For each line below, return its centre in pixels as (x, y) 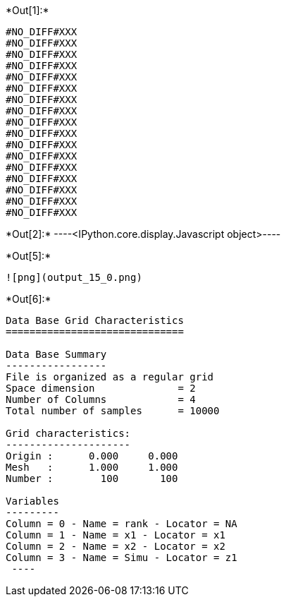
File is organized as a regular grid (110, 377)
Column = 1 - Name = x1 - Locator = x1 (116, 535)
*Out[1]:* (27, 10)
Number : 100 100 (92, 478)
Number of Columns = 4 (101, 399)
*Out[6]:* (29, 299)
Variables (32, 501)
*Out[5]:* (29, 256)
